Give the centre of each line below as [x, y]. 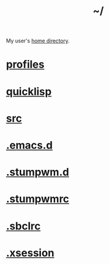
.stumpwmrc [38, 199]
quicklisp [29, 91]
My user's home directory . [38, 41]
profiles [25, 64]
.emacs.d [29, 145]
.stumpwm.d [37, 172]
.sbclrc [23, 226]
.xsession [30, 253]
